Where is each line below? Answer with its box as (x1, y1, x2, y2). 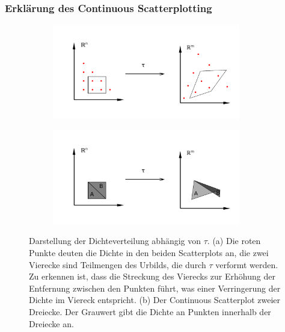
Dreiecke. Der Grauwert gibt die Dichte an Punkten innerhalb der (29, 305, 271, 318)
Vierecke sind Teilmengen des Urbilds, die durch (29, 258, 206, 271)
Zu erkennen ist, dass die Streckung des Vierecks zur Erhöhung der (29, 270, 275, 283)
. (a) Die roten (207, 234, 261, 247)
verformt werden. (215, 258, 278, 271)
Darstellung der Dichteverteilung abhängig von (29, 234, 201, 247)
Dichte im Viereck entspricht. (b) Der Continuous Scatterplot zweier (29, 293, 280, 306)
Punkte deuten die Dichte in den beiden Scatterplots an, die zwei (29, 246, 269, 258)
